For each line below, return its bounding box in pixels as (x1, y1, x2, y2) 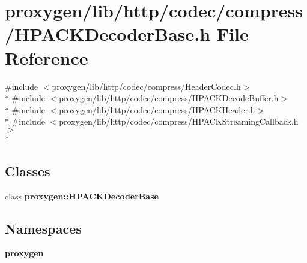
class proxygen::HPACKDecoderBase (5, 189, 159, 202)
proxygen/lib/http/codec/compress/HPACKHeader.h (59, 103, 255, 116)
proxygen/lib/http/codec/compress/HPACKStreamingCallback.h (59, 115, 299, 128)
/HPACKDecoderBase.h (5, 22, 211, 46)
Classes (5, 161, 50, 180)
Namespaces (5, 219, 82, 237)
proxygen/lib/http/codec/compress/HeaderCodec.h (52, 80, 241, 92)
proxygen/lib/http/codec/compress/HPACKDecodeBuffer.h (59, 92, 279, 104)
